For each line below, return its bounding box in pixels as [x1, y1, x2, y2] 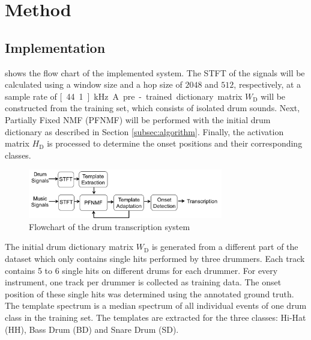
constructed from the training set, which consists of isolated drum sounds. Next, [5, 102, 300, 114]
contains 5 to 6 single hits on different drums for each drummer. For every [5, 264, 278, 276]
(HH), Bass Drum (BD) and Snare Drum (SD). [5, 323, 179, 335]
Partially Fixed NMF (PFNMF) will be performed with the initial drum [5, 113, 271, 126]
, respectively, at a [234, 78, 301, 91]
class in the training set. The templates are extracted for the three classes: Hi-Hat [5, 311, 306, 324]
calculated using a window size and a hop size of [5, 78, 183, 91]
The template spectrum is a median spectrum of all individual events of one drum [5, 299, 307, 312]
